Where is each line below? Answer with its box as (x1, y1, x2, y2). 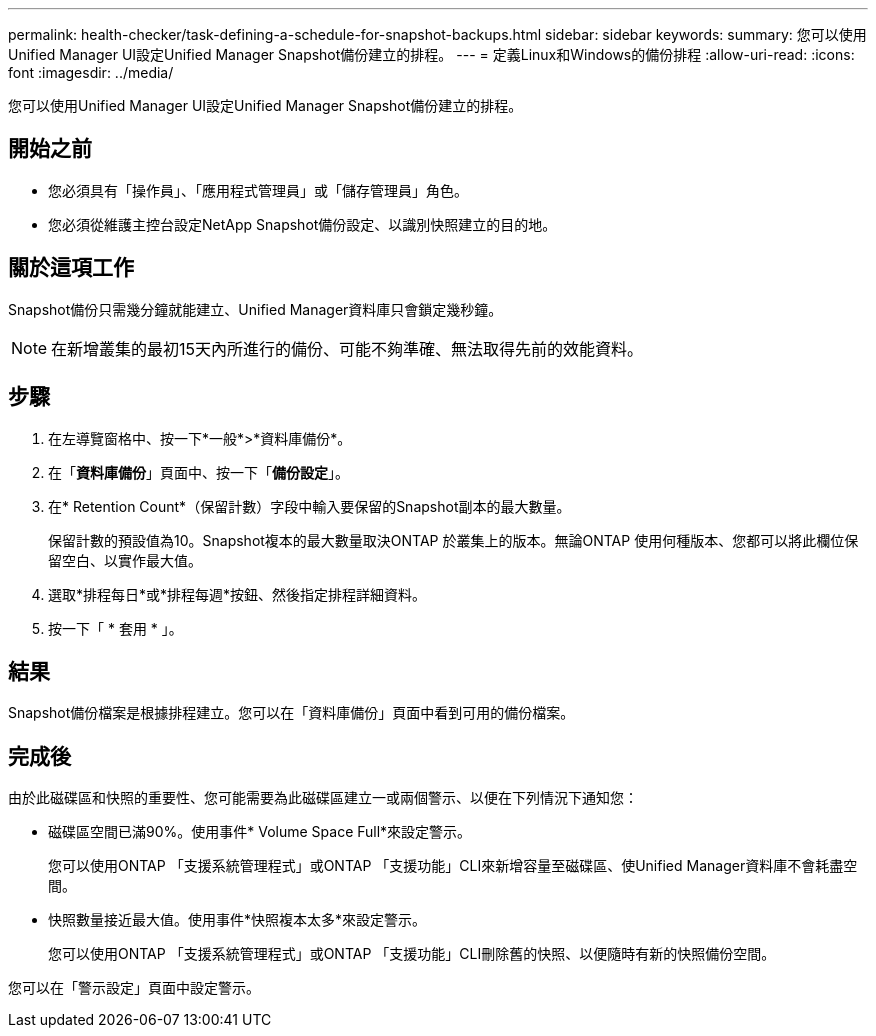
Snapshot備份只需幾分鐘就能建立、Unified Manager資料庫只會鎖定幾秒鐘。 (8, 300, 503, 318)
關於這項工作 (8, 255, 134, 281)
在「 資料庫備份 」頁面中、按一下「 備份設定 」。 (48, 463, 349, 481)
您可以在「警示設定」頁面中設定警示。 (8, 979, 260, 997)
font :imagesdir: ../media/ (8, 64, 174, 81)
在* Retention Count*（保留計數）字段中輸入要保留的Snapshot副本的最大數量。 (48, 497, 571, 515)
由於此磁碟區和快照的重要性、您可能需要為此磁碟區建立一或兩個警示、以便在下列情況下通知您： (8, 789, 638, 807)
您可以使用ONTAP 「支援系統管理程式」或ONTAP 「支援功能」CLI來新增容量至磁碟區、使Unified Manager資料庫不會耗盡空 (48, 857, 858, 875)
